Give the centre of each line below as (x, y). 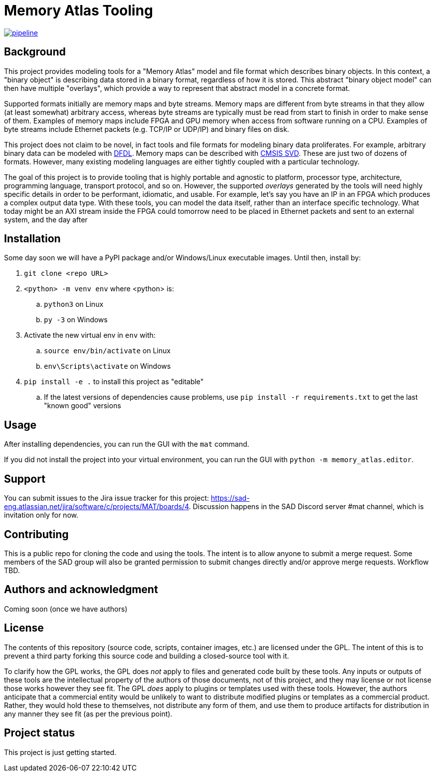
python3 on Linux (74, 304)
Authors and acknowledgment (81, 590)
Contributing (36, 534)
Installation (32, 239)
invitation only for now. (41, 515)
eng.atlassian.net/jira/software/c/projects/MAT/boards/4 (97, 507)
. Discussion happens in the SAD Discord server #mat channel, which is (306, 507)
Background (35, 52)
